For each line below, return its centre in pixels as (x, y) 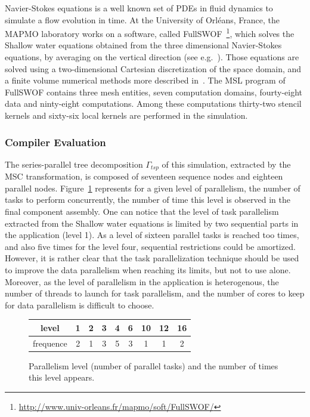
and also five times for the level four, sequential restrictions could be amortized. (150, 246)
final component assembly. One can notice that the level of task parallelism (142, 211)
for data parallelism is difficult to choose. (80, 305)
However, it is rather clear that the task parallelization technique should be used (152, 258)
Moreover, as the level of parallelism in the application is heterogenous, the (142, 281)
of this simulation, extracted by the (226, 164)
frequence (50, 343)
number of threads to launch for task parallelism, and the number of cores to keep (155, 293)
